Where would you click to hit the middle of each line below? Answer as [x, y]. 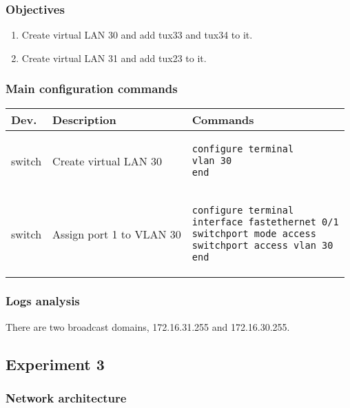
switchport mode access [254, 233]
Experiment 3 [55, 364]
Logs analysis [43, 301]
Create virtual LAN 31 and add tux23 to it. [114, 58]
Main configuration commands [92, 89]
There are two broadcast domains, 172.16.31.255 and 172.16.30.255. [148, 326]
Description [84, 119]
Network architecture [66, 398]
